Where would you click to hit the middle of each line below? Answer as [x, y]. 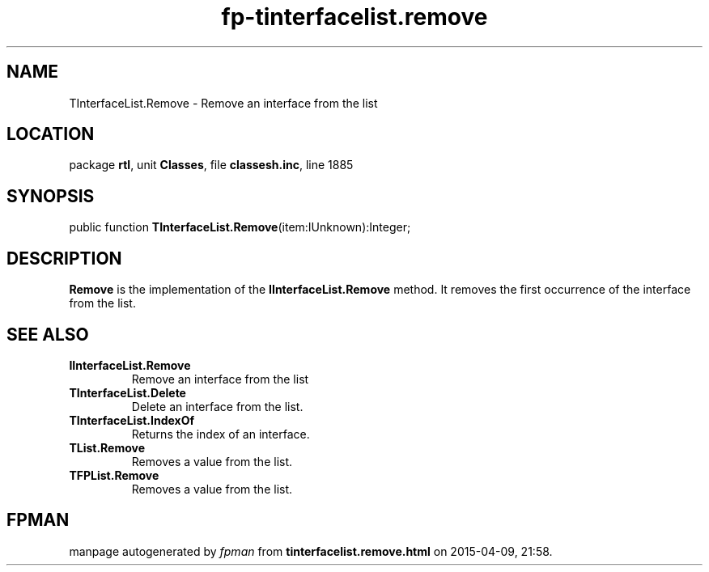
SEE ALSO [48, 334]
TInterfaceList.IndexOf [132, 420]
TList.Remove [107, 447]
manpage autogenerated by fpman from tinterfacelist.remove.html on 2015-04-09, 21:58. [311, 551]
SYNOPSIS [51, 196]
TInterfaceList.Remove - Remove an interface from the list [223, 103]
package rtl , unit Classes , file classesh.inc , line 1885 [211, 165]
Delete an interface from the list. [217, 406]
